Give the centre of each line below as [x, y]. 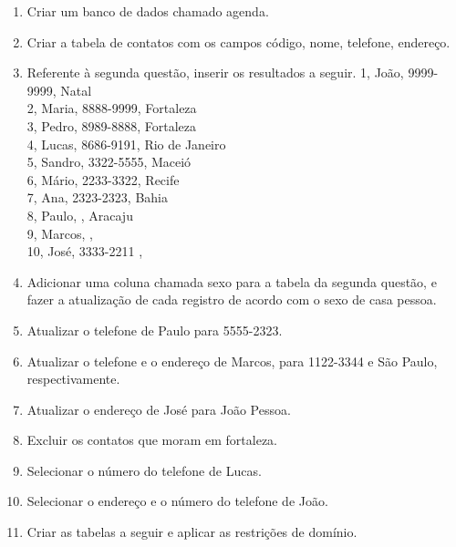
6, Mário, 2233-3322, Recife [103, 179]
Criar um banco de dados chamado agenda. [148, 11]
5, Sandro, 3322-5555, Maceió [109, 162]
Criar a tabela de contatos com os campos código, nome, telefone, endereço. [238, 41]
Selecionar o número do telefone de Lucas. [144, 470]
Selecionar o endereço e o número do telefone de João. [177, 501]
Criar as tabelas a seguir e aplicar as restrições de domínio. [192, 532]
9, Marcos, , [60, 233]
